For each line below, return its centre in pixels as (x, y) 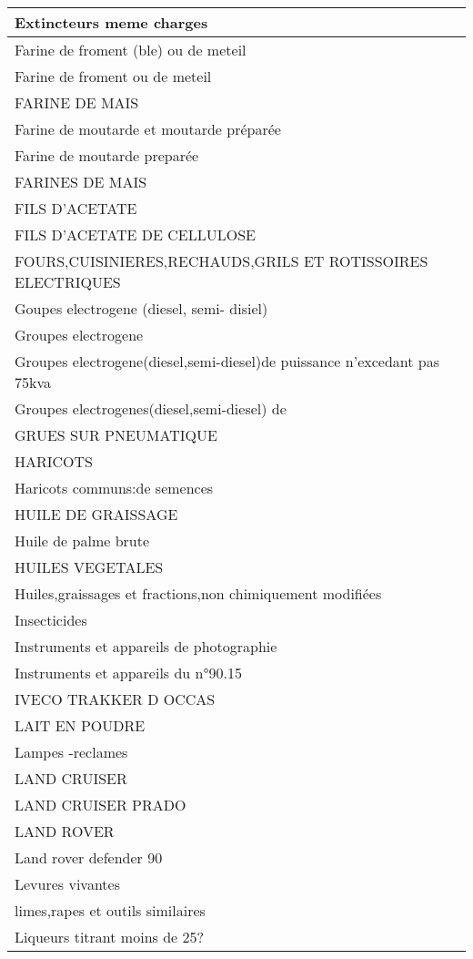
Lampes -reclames (71, 752)
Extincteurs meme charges (111, 22)
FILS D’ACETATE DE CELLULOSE (135, 235)
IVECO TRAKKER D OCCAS (115, 699)
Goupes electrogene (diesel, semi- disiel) (141, 308)
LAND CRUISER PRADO (101, 805)
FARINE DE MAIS (77, 102)
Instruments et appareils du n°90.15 (128, 673)
